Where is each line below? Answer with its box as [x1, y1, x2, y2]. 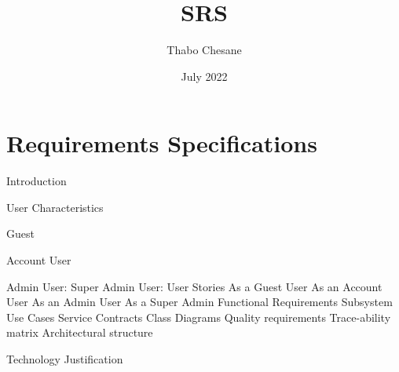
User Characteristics [6, 199, 104, 215]
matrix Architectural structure [6, 324, 153, 341]
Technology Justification [6, 351, 123, 367]
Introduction [6, 173, 67, 189]
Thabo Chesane [167, 42, 242, 58]
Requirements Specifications [6, 127, 317, 159]
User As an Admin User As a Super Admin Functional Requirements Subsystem [6, 294, 393, 310]
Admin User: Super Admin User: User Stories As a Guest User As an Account [6, 278, 383, 294]
